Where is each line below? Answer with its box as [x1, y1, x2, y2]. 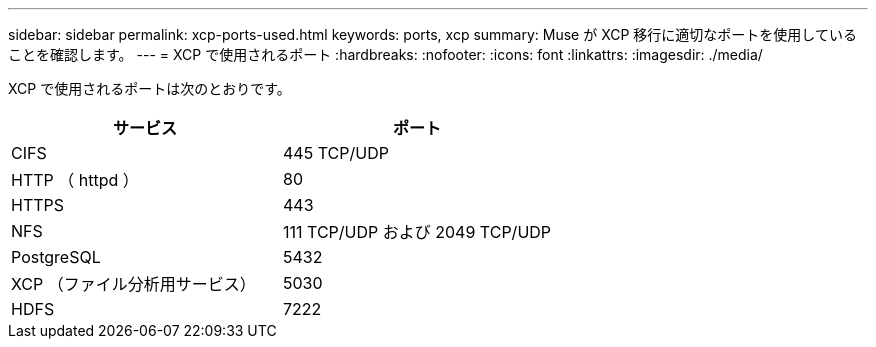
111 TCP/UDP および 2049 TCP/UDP [283, 222, 552, 242]
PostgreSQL [11, 247, 101, 267]
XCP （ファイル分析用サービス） [11, 274, 256, 294]
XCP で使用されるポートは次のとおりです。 [8, 80, 291, 97]
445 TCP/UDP [283, 143, 389, 163]
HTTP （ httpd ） [11, 170, 139, 190]
